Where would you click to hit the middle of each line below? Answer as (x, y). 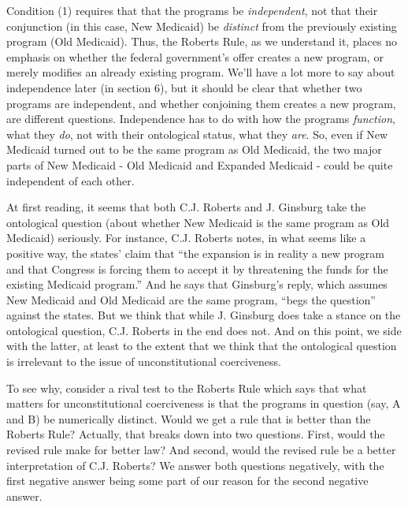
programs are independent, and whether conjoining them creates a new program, (201, 103)
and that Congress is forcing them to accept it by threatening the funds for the (197, 268)
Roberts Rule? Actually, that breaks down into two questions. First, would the (196, 434)
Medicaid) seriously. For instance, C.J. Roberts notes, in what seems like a (186, 238)
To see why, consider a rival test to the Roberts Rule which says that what (187, 388)
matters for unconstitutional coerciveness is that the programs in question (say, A (204, 403)
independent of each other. (70, 180)
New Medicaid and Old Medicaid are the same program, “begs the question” (191, 299)
